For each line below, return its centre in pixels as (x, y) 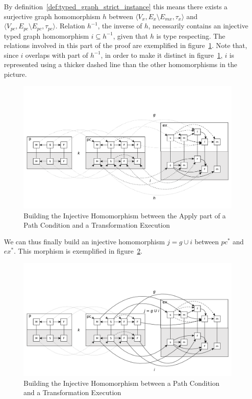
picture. (15, 74)
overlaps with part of (57, 55)
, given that (130, 35)
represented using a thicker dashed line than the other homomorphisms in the (121, 64)
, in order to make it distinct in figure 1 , (162, 55)
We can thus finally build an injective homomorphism (85, 241)
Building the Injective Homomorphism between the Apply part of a (125, 215)
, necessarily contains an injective (198, 26)
